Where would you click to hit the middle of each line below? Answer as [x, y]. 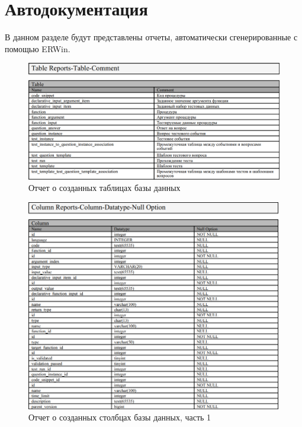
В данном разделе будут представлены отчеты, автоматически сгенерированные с [151, 37]
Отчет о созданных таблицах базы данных [105, 188]
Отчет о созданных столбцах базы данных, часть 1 [120, 417]
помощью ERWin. [38, 48]
